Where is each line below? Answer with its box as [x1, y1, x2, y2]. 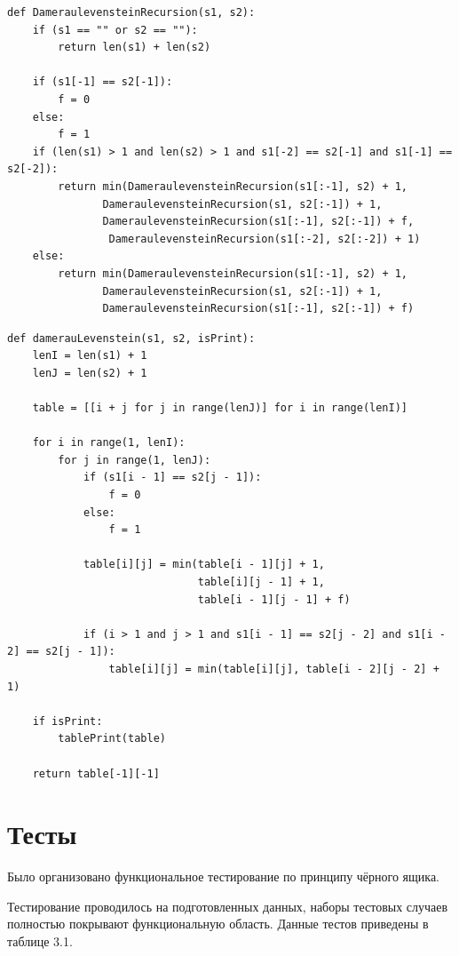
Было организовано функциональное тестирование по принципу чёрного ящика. [7, 867, 440, 886]
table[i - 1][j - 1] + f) [197, 593, 351, 606]
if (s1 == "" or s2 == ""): [32, 23, 198, 36]
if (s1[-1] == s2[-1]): [32, 76, 173, 89]
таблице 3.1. [7, 932, 73, 951]
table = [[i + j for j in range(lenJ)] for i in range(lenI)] [32, 402, 408, 415]
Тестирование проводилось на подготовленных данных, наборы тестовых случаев [7, 896, 448, 915]
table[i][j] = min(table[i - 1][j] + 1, [83, 558, 325, 571]
